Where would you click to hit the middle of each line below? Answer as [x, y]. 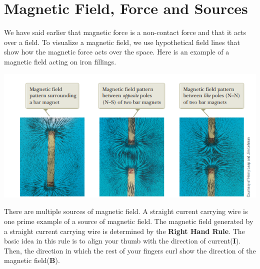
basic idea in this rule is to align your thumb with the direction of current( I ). [122, 241]
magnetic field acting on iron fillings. [60, 61]
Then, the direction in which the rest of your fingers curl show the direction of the [130, 250]
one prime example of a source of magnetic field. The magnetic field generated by [129, 221]
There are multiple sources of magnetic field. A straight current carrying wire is [126, 211]
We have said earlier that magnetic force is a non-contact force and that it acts [125, 32]
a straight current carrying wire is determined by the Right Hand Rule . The [124, 231]
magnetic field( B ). [32, 260]
